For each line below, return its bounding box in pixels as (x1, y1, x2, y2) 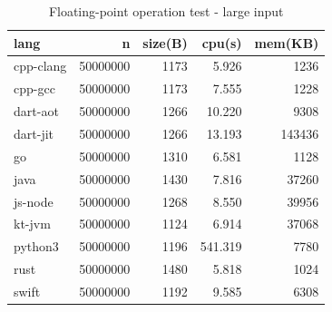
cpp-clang (14, 56, 67, 75)
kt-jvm (14, 214, 51, 233)
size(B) (142, 33, 188, 52)
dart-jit (14, 123, 54, 142)
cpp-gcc (14, 79, 55, 98)
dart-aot (14, 102, 59, 121)
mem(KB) (254, 33, 319, 52)
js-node (14, 191, 54, 210)
